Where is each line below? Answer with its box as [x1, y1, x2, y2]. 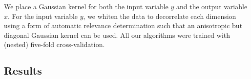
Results [4, 63, 42, 78]
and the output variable [176, 1, 248, 11]
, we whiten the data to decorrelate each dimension [83, 11, 236, 21]
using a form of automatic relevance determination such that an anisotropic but [4, 20, 243, 31]
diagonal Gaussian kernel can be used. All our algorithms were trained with [4, 30, 230, 40]
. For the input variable [8, 11, 78, 21]
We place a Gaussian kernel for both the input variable [4, 1, 168, 11]
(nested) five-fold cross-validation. [4, 39, 105, 49]
